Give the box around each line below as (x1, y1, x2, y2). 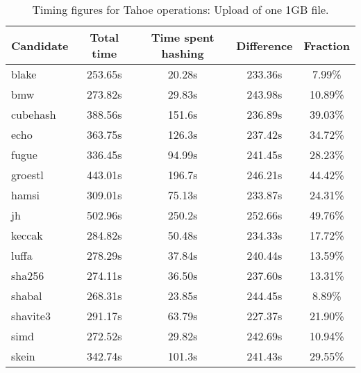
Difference (236, 37, 293, 53)
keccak (11, 227, 43, 243)
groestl (11, 167, 44, 183)
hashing (161, 45, 204, 61)
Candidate (11, 37, 69, 53)
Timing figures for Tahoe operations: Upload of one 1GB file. (32, 1, 329, 17)
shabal (11, 288, 42, 304)
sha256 (11, 267, 44, 283)
